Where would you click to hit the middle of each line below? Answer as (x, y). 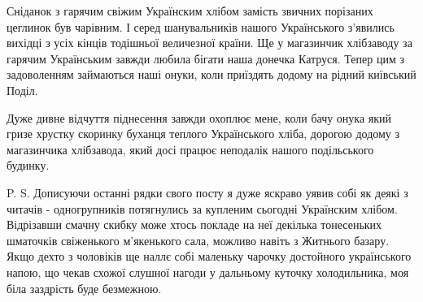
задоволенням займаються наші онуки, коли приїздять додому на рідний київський (211, 74)
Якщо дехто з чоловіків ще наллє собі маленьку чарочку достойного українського (209, 256)
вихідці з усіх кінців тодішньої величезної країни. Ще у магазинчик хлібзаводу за (209, 43)
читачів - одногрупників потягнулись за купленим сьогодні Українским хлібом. (202, 208)
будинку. (28, 165)
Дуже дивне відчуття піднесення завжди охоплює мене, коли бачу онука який (199, 117)
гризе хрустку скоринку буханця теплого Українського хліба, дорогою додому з (203, 134)
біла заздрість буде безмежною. (84, 288)
